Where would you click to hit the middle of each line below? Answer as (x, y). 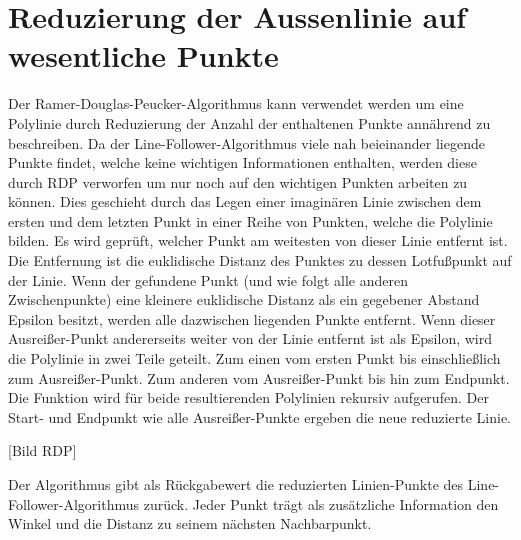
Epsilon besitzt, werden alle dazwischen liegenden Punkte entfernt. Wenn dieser (252, 318)
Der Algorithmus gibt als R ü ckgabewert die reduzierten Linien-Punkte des (236, 484)
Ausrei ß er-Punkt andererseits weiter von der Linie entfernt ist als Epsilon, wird (250, 338)
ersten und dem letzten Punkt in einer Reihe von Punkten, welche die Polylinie (250, 220)
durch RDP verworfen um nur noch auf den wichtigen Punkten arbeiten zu (238, 181)
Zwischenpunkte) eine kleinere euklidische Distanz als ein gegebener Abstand (244, 299)
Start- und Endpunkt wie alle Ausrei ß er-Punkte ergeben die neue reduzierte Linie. (259, 416)
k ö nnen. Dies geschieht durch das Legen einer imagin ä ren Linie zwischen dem (245, 201)
